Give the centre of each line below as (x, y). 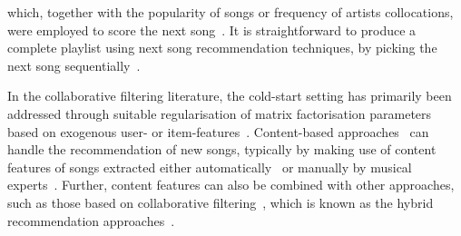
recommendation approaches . (91, 220)
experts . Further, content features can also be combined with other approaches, (231, 185)
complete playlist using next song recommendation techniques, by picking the (222, 48)
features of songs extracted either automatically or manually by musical (210, 167)
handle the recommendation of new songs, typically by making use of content (222, 149)
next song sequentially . (74, 65)
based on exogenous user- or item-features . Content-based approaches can (218, 131)
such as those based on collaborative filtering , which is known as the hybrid (221, 202)
